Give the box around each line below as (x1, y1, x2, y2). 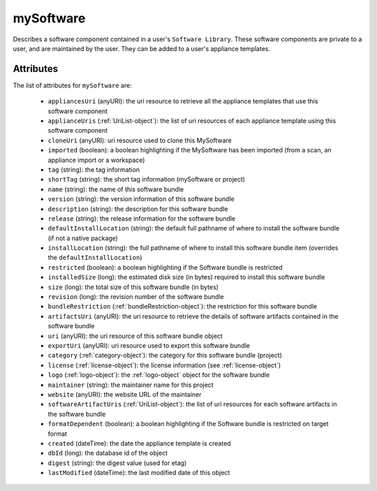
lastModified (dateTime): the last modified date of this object (47, 469, 230, 477)
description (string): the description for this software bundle (47, 205, 228, 213)
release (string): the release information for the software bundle (47, 214, 236, 223)
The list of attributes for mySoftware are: (13, 81, 132, 89)
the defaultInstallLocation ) (47, 254, 142, 262)
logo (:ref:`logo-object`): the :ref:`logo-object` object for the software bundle (47, 371, 270, 379)
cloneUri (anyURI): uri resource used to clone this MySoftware (47, 136, 232, 145)
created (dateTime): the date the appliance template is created (47, 439, 231, 447)
